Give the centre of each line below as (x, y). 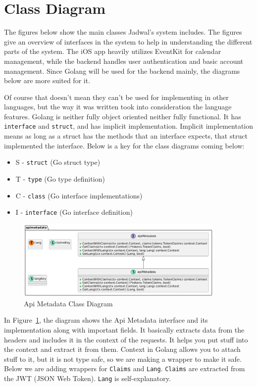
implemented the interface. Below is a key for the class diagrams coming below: (124, 145)
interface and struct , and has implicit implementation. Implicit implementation (129, 126)
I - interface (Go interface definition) (74, 212)
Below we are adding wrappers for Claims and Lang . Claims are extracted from (125, 368)
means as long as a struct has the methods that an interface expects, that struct (126, 136)
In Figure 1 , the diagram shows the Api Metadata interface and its (106, 320)
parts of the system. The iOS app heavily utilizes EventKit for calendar (113, 51)
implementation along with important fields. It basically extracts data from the (124, 330)
